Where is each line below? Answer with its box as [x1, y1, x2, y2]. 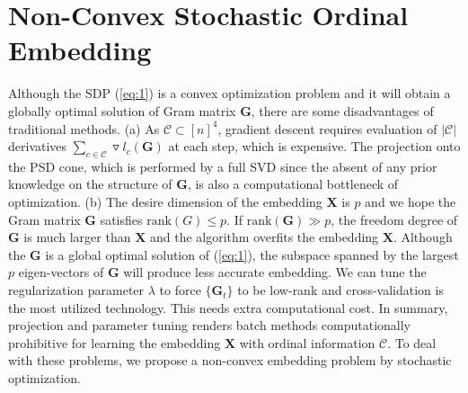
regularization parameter [8, 281, 145, 299]
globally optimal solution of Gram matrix [8, 101, 236, 120]
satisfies [100, 210, 143, 228]
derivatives [8, 137, 67, 156]
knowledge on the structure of [8, 174, 172, 193]
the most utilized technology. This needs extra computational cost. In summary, [8, 298, 448, 317]
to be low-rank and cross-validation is [237, 281, 444, 299]
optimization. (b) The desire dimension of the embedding [8, 192, 322, 211]
